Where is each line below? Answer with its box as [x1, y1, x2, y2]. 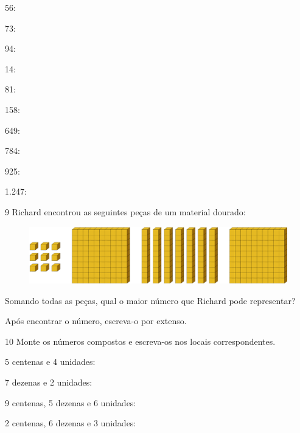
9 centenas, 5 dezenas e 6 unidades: [5, 396, 136, 409]
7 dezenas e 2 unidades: [5, 376, 92, 389]
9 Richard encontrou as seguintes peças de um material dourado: [5, 205, 246, 218]
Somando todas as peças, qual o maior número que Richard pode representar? [5, 294, 296, 307]
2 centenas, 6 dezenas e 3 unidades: [5, 417, 136, 429]
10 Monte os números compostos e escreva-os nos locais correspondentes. [5, 334, 276, 347]
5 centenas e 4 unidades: [5, 355, 96, 368]
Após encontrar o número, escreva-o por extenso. [5, 314, 187, 327]
